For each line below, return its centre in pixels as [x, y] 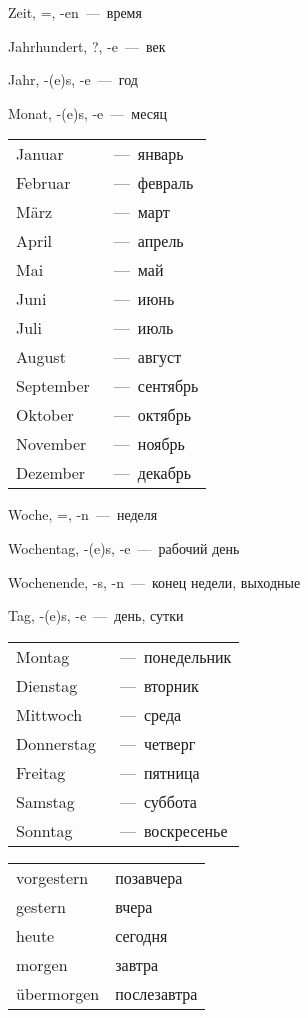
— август [147, 357]
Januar [40, 154]
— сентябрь [156, 386]
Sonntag [44, 830]
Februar [43, 183]
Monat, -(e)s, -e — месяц [87, 112]
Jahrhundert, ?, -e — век [87, 45]
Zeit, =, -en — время [75, 12]
